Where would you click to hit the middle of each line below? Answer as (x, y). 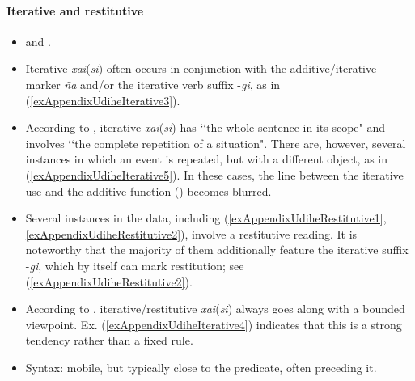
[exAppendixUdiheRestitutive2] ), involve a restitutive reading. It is (191, 233)
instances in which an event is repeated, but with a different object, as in (206, 159)
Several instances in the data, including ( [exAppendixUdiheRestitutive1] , (206, 218)
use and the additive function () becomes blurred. (148, 190)
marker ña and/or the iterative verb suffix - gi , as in (153, 84)
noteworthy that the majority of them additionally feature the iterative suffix (217, 250)
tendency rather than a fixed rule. (109, 340)
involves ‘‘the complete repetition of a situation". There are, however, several (216, 143)
